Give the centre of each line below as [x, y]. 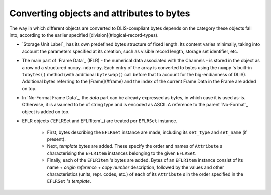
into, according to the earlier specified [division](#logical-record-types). [84, 35]
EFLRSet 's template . [69, 181]
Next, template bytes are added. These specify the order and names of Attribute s [135, 146]
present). [56, 139]
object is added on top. [46, 112]
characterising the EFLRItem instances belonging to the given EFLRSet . [122, 153]
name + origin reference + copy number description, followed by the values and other [135, 167]
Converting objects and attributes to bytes [100, 13]
